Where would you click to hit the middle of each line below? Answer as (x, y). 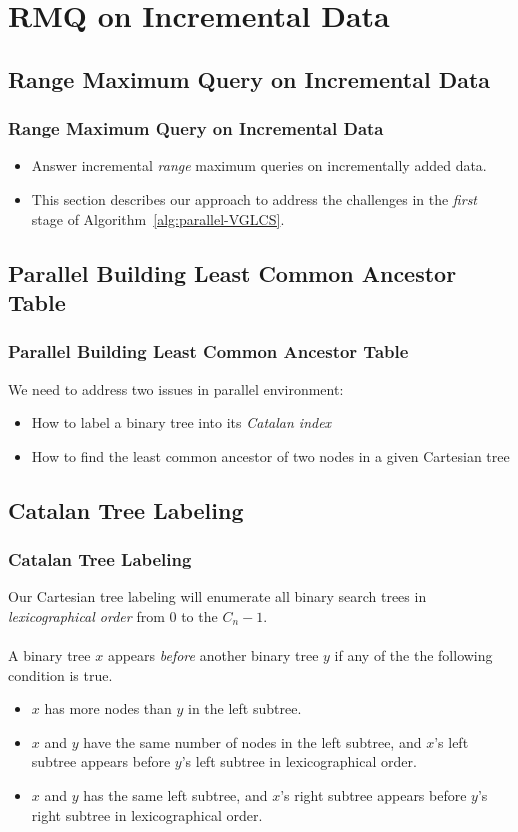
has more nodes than (108, 708)
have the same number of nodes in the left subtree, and (252, 741)
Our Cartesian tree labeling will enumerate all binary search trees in (217, 596)
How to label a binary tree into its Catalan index (181, 422)
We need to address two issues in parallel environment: (176, 388)
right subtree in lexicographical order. (147, 814)
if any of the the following (413, 655)
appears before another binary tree (213, 655)
